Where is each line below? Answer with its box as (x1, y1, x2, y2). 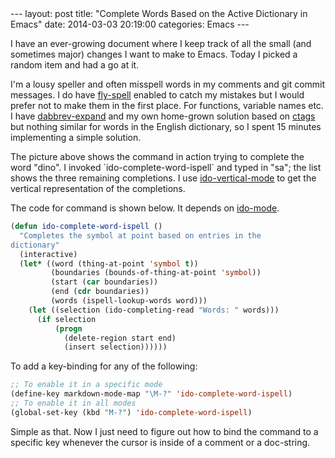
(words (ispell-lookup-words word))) (50, 296, 208, 306)
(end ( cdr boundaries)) (50, 287, 150, 297)
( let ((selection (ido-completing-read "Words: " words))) (28, 305, 280, 315)
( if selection (36, 314, 97, 324)
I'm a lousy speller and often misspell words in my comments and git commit (10, 78, 326, 90)
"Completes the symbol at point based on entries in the (19, 230, 262, 241)
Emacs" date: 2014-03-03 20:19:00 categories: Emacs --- (10, 18, 250, 30)
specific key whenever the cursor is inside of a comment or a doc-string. (10, 436, 311, 448)
